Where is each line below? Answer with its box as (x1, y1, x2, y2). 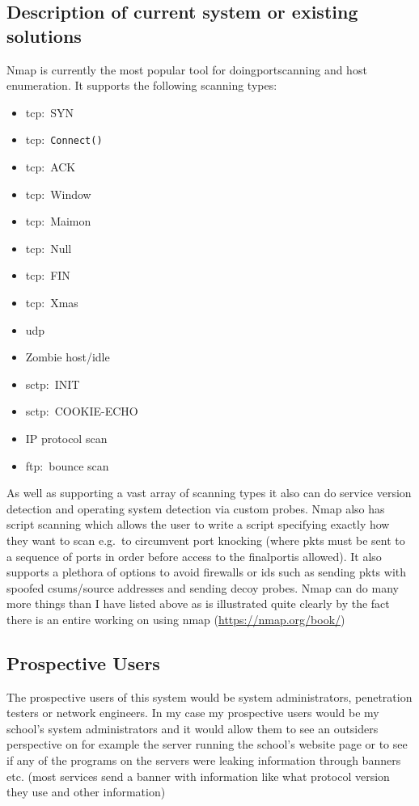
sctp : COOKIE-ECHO (25, 403, 138, 420)
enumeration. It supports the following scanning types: (6, 77, 277, 94)
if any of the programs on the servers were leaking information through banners (6, 752, 401, 769)
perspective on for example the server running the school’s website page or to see (6, 736, 408, 753)
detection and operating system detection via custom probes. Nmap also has (6, 500, 385, 517)
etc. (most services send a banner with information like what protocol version (6, 767, 390, 784)
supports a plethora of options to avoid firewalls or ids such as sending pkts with (6, 563, 407, 580)
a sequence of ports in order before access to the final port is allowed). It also (6, 547, 382, 564)
